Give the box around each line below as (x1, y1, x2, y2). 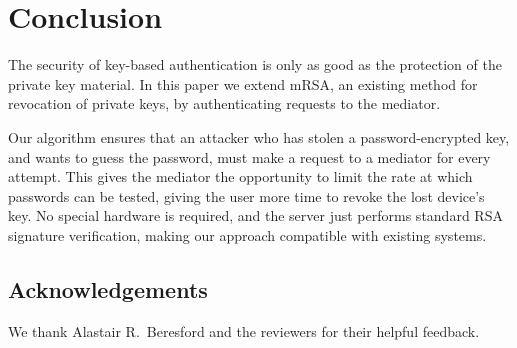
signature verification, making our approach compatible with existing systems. (8, 224, 487, 245)
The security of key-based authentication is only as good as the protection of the (8, 54, 502, 75)
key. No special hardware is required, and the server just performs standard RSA (8, 205, 503, 226)
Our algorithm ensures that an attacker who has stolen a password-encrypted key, (8, 126, 510, 147)
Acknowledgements (8, 273, 208, 304)
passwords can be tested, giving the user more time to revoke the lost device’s (8, 185, 485, 206)
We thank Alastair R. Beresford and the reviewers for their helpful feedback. (8, 320, 480, 341)
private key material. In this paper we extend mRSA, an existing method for (8, 73, 478, 94)
